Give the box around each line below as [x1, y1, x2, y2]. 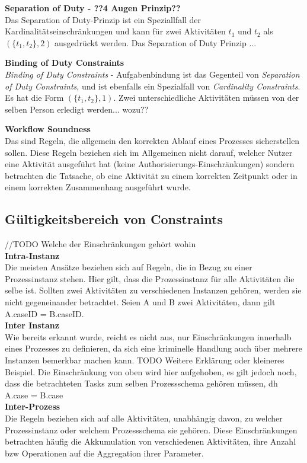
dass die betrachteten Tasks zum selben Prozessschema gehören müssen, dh [5, 377, 278, 389]
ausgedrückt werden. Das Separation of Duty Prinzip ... [55, 36, 257, 49]
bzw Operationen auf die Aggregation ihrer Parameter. [5, 446, 204, 459]
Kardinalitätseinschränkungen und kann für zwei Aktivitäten [5, 25, 226, 37]
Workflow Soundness [5, 123, 91, 135]
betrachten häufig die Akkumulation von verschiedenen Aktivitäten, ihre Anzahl [5, 435, 296, 448]
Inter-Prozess [5, 400, 60, 413]
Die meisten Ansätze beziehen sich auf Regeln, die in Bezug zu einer [5, 261, 252, 273]
